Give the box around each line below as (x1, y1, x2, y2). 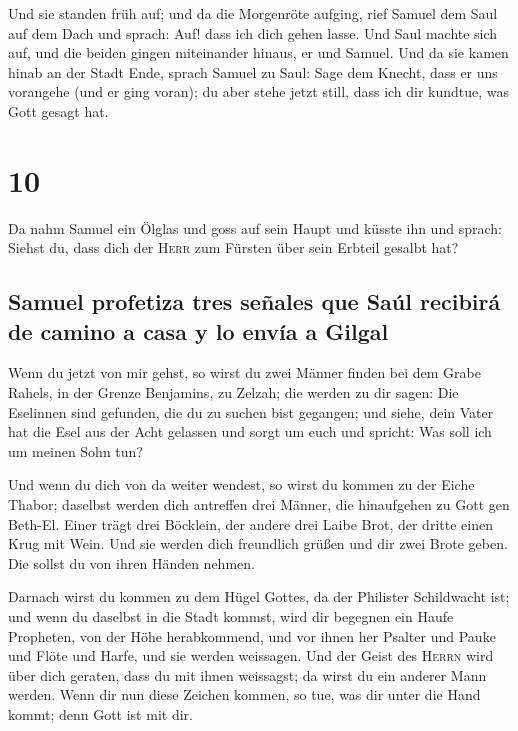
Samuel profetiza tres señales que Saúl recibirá (8, 286, 501, 317)
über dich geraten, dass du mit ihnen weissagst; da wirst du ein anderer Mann (8, 664, 487, 685)
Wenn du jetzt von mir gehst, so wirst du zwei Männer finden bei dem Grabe (8, 362, 481, 383)
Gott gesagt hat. (8, 100, 109, 121)
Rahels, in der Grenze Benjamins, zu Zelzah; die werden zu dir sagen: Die (8, 382, 459, 403)
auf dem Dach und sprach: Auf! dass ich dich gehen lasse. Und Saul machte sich (8, 22, 498, 43)
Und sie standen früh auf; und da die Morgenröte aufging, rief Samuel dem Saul (8, 3, 498, 23)
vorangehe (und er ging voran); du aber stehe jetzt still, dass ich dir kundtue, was (8, 81, 510, 102)
